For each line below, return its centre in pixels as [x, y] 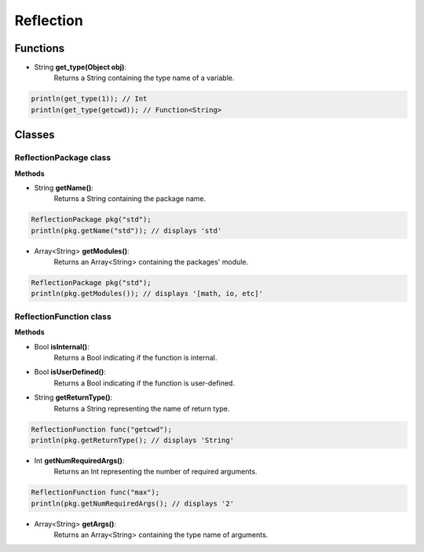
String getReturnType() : [73, 397]
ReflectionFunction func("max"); [95, 492]
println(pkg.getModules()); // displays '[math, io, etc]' [147, 294]
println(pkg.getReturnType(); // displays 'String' [133, 440]
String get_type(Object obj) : [80, 68]
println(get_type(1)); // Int [89, 99]
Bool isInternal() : [62, 346]
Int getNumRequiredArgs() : [79, 460]
